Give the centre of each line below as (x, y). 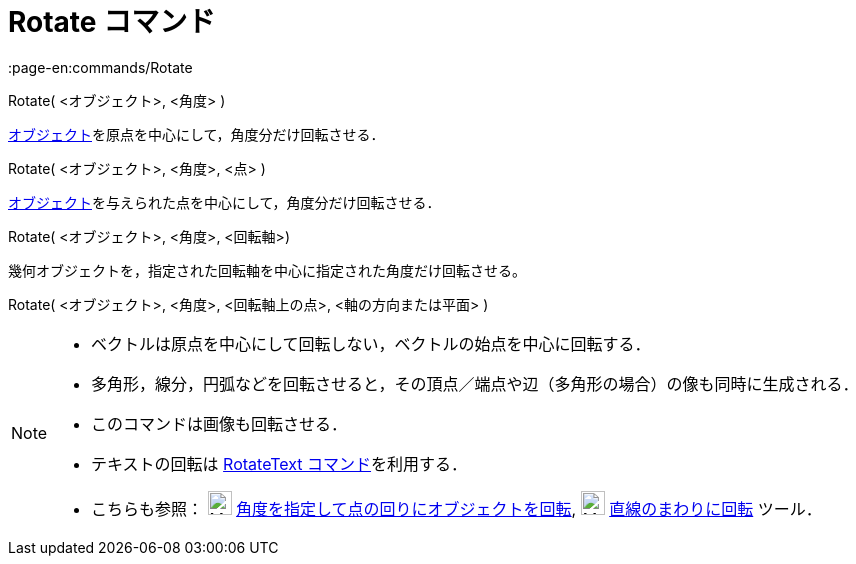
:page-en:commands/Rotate (100, 67)
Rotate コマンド (112, 22)
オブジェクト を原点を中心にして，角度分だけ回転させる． (196, 134)
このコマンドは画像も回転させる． (219, 423)
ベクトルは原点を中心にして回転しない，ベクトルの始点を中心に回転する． (371, 343)
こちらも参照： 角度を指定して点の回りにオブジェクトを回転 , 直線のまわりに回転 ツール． (456, 508)
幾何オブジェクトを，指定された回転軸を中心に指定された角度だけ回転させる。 (267, 270)
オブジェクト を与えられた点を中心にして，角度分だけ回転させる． (224, 202)
